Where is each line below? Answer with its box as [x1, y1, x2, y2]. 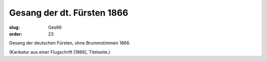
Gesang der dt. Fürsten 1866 [9, 7, 129, 18]
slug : [9, 24, 20, 30]
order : [9, 31, 22, 37]
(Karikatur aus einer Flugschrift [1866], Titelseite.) [9, 49, 111, 55]
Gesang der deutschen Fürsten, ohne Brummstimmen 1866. [9, 40, 131, 46]
